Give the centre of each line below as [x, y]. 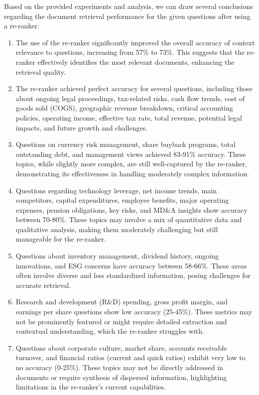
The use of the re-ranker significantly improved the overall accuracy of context [135, 42]
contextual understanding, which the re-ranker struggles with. [110, 331]
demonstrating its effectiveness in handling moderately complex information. [132, 173]
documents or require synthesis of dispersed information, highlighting [121, 377]
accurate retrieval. [43, 285]
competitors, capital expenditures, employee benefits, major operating [122, 200]
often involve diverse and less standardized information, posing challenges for [133, 275]
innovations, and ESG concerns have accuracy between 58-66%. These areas [131, 265]
